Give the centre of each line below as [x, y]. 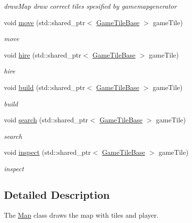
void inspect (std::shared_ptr [48, 152]
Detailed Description [57, 194]
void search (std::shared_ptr [46, 120]
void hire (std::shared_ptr [43, 54]
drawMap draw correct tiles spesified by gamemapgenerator [90, 6]
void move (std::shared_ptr [45, 22]
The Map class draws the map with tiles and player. [81, 215]
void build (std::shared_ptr [45, 87]
